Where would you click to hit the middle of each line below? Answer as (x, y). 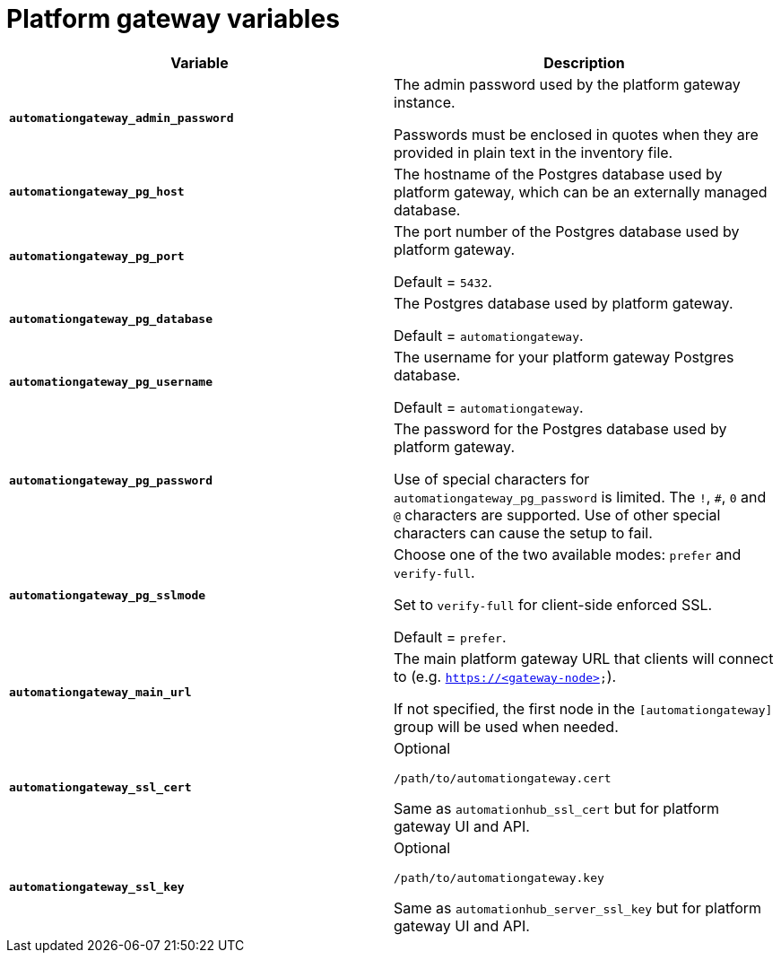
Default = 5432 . (443, 281)
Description (584, 62)
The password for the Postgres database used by (560, 428)
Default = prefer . (450, 637)
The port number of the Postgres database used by (567, 231)
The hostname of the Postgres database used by (558, 174)
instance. (425, 102)
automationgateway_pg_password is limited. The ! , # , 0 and (580, 497)
